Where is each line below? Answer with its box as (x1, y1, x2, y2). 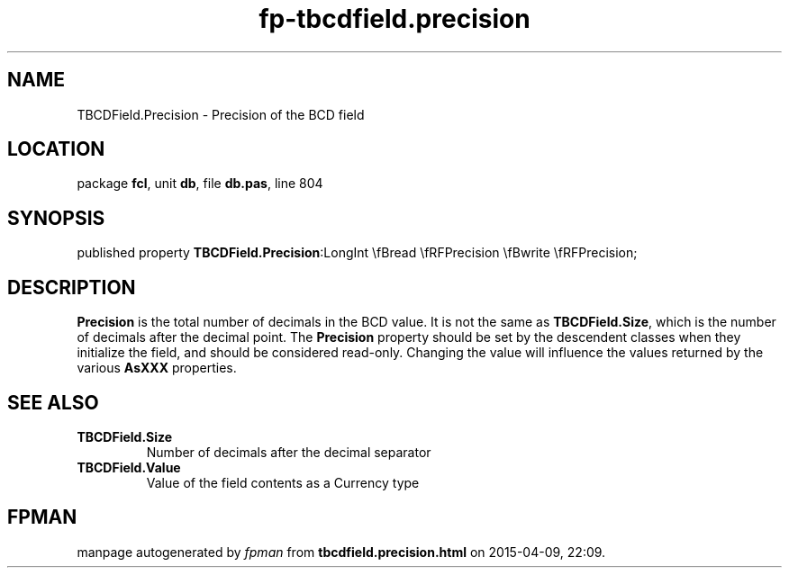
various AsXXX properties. (77, 360, 237, 376)
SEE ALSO (7, 391, 99, 414)
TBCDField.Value (77, 459, 181, 475)
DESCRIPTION (7, 275, 136, 299)
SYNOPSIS (7, 206, 105, 229)
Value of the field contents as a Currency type (146, 474, 420, 490)
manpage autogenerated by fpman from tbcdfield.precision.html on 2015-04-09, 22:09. (77, 544, 606, 560)
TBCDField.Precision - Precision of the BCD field (77, 106, 365, 122)
